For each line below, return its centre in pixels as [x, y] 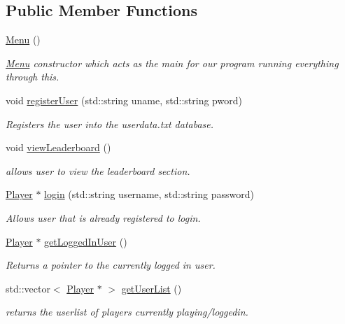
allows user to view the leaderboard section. [98, 170]
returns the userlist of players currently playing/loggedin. [127, 312]
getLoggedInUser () [86, 241]
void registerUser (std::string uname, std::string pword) [124, 100]
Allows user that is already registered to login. [103, 217]
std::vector [28, 288]
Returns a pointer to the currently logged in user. [111, 265]
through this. [33, 77]
